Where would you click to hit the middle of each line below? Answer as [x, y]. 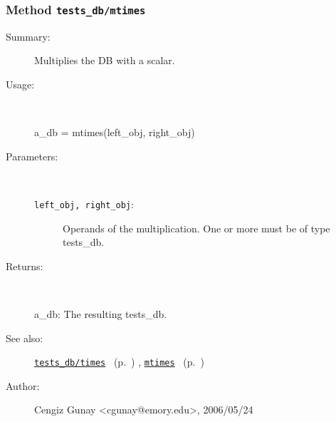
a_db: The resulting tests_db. [101, 313]
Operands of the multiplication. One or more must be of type [196, 228]
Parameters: [32, 156]
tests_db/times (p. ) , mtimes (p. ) [119, 362]
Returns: [25, 266]
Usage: [20, 84]
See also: [25, 338]
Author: [23, 385]
